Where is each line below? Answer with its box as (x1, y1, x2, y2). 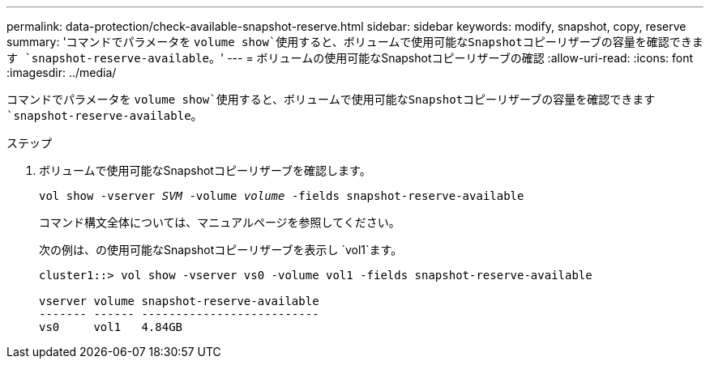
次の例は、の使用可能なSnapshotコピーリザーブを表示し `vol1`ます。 (39, 243, 403, 257)
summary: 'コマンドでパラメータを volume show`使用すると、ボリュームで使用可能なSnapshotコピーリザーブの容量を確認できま (6, 35, 704, 49)
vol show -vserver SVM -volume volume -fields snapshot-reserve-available (39, 189, 524, 202)
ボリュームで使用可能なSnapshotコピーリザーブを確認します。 (39, 163, 371, 177)
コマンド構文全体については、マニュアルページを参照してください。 (39, 215, 400, 229)
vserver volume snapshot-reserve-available (39, 295, 319, 308)
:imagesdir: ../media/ (6, 66, 117, 79)
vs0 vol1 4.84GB (39, 320, 183, 333)
